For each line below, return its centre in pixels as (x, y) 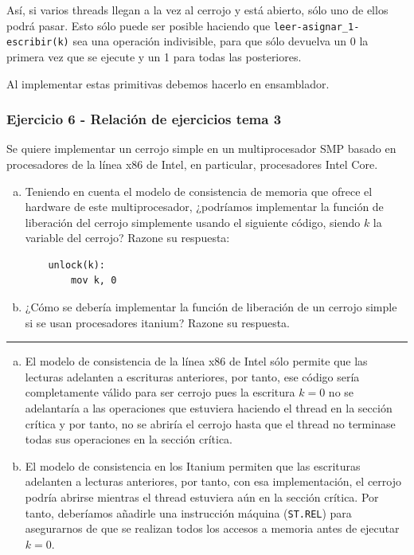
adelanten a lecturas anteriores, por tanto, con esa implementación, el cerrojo (213, 481)
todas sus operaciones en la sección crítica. (129, 439)
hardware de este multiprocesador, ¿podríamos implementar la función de (204, 207)
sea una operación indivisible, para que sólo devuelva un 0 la (221, 41)
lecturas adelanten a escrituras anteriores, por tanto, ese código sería (192, 376)
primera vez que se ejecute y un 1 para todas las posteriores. (154, 56)
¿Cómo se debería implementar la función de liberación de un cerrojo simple (211, 307)
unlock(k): (77, 265)
